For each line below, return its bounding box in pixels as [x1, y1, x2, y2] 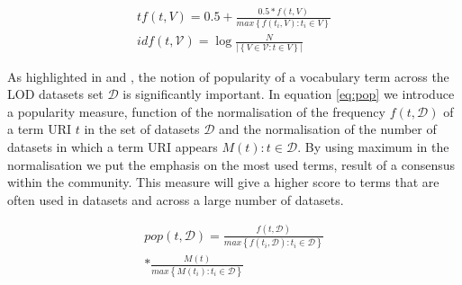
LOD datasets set [7, 85, 104, 103]
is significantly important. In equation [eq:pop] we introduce [122, 85, 455, 103]
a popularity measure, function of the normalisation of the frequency [7, 102, 385, 120]
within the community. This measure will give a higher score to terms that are [7, 173, 439, 191]
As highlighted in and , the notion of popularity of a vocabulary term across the [7, 67, 449, 85]
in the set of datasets [84, 120, 200, 138]
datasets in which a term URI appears [7, 137, 218, 156]
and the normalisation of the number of [219, 120, 437, 138]
